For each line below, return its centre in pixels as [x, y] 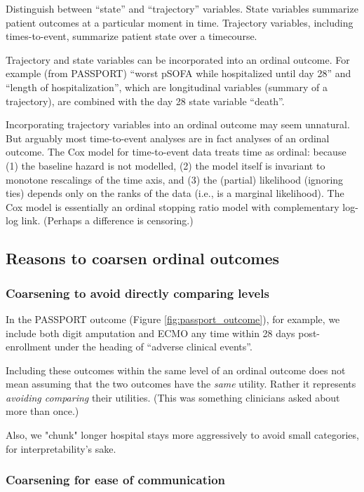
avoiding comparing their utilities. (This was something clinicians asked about [173, 397]
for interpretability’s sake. [61, 448]
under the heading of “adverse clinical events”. [153, 347]
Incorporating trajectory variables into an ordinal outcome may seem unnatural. [178, 124]
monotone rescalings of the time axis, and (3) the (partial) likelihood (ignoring [175, 179]
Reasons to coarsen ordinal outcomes [143, 258]
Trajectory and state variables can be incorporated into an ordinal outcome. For [178, 59]
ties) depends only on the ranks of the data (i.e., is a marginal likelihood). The [175, 193]
